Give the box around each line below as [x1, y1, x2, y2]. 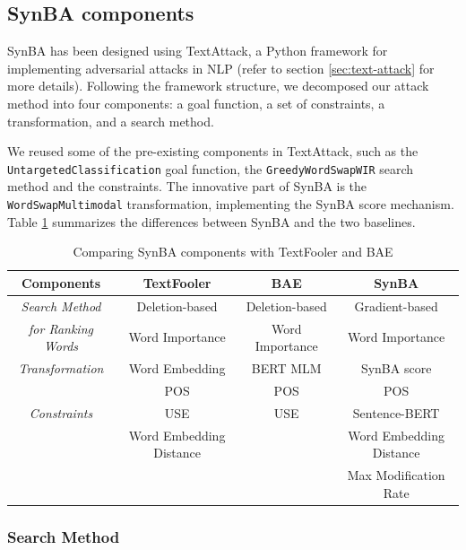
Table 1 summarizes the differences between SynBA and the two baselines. [7, 212, 416, 231]
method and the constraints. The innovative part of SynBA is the [7, 177, 367, 196]
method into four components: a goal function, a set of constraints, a [7, 93, 385, 112]
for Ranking [29, 319, 93, 337]
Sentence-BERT [352, 403, 440, 422]
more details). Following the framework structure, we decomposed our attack [7, 76, 429, 95]
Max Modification [347, 465, 445, 484]
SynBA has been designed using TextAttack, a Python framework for [7, 41, 388, 60]
